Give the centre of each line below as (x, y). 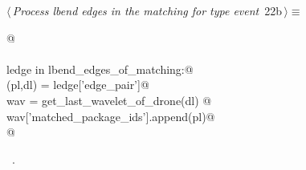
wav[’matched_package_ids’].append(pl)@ (111, 116)
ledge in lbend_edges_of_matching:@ (100, 69)
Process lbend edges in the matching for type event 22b (147, 10)
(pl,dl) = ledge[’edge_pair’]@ (78, 85)
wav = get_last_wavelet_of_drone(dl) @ (109, 100)
